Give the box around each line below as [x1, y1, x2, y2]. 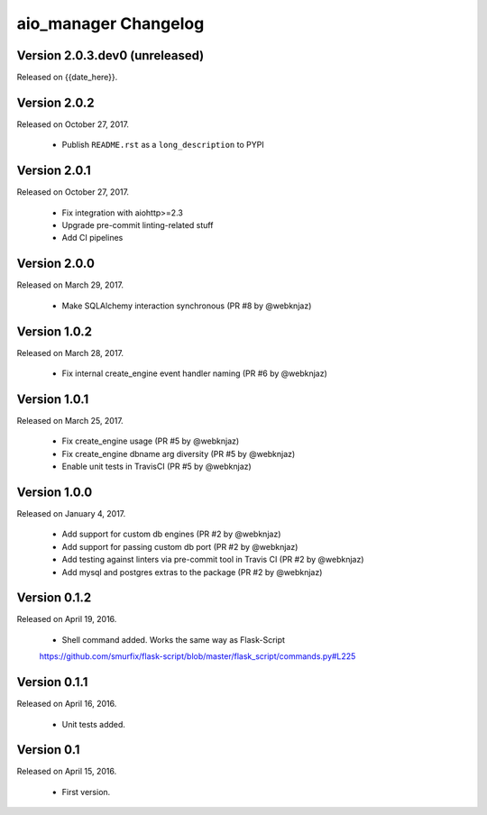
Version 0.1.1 [16, 674, 88, 690]
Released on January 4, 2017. [16, 508, 126, 519]
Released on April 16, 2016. [16, 699, 117, 710]
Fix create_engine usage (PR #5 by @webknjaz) [61, 435, 240, 446]
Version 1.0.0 [16, 484, 93, 499]
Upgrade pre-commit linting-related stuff [61, 220, 214, 231]
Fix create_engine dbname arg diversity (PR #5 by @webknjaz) [61, 448, 296, 459]
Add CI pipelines [61, 233, 124, 243]
